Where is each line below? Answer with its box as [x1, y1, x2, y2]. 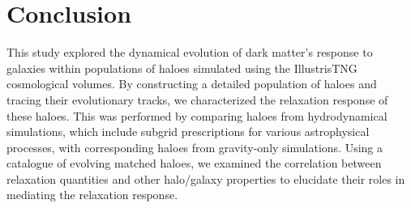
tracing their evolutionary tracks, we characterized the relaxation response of [6, 91, 388, 108]
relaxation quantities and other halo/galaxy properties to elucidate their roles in [6, 170, 405, 187]
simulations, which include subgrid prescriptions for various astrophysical [6, 123, 370, 140]
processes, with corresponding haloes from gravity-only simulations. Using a [6, 138, 383, 155]
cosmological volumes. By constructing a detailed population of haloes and [6, 75, 377, 92]
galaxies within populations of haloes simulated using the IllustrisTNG [6, 59, 357, 76]
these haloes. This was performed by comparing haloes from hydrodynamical [6, 107, 387, 124]
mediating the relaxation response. [6, 186, 178, 203]
